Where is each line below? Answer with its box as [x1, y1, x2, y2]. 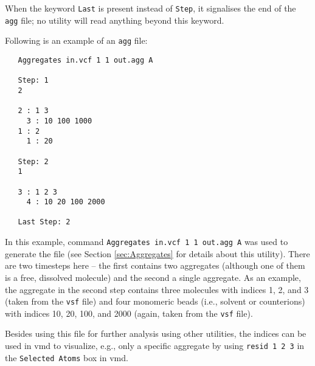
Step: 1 [18, 76, 49, 85]
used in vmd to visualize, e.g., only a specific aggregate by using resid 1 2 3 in [5, 339, 305, 352]
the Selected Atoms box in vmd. [5, 351, 128, 364]
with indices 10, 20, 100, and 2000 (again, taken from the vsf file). [5, 306, 253, 319]
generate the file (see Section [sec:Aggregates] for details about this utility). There [5, 247, 310, 260]
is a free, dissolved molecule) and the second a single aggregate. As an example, [5, 271, 301, 283]
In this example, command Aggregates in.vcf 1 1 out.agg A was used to [5, 235, 288, 248]
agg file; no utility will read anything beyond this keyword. [5, 13, 224, 26]
